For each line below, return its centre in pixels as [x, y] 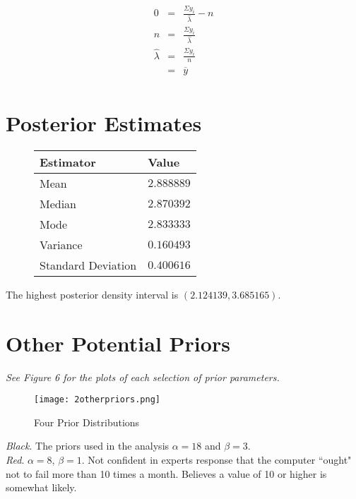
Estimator [68, 162]
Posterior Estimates [104, 122]
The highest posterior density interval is [92, 294]
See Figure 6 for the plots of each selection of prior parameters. [143, 377]
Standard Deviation [88, 265]
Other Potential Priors [118, 343]
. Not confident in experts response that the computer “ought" [216, 460]
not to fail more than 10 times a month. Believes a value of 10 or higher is [166, 473]
